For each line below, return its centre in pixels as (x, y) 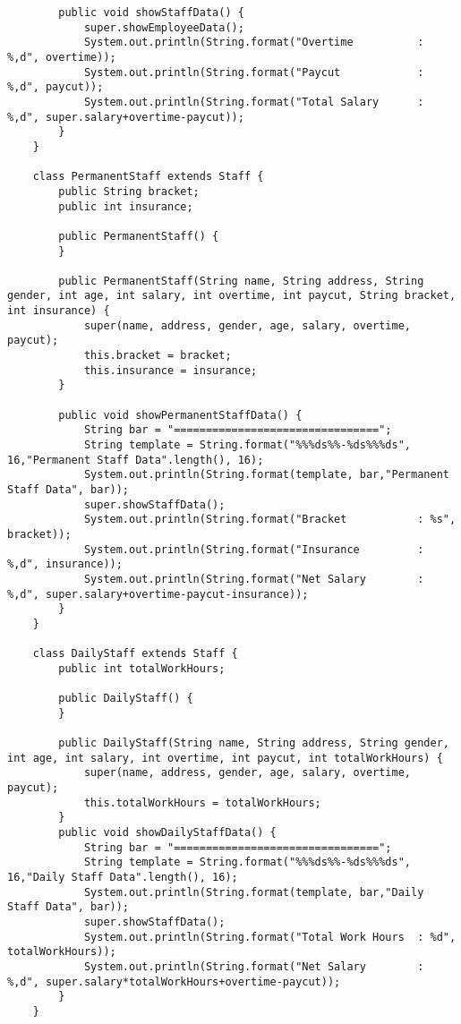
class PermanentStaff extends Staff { (148, 177)
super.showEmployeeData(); (164, 27)
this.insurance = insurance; (171, 370)
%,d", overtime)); (62, 57)
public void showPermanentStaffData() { (180, 415)
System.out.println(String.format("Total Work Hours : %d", (270, 937)
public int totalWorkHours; (142, 668)
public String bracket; (129, 191)
